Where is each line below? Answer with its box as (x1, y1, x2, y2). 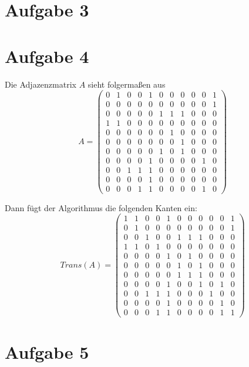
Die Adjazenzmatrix (5, 78, 76, 90)
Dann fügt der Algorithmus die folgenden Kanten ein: (5, 201, 197, 213)
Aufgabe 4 (5, 44, 89, 68)
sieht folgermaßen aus (88, 78, 166, 90)
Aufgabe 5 (5, 339, 89, 363)
